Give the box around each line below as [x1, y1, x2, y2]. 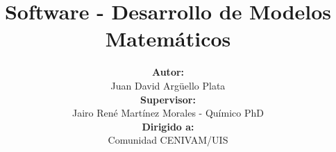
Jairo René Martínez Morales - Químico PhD [72, 105, 264, 120]
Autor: [151, 65, 185, 79]
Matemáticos [105, 24, 231, 53]
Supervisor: [140, 92, 196, 106]
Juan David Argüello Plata [110, 78, 226, 92]
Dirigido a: [142, 119, 194, 133]
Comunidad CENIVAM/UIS [108, 133, 228, 147]
